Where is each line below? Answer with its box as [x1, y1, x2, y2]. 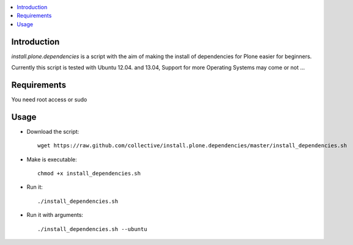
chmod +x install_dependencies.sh [37, 170, 141, 177]
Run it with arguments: [26, 211, 84, 219]
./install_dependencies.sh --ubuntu [37, 225, 147, 232]
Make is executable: [26, 156, 77, 163]
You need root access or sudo [11, 95, 87, 103]
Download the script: [26, 128, 80, 135]
